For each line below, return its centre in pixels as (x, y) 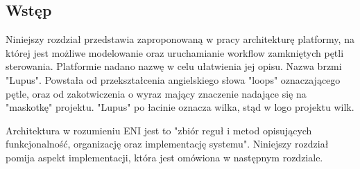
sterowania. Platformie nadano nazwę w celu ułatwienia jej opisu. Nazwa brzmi (174, 66)
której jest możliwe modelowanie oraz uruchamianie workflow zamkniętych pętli (175, 52)
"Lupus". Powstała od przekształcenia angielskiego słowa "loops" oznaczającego (173, 79)
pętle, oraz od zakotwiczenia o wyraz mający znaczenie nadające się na (156, 93)
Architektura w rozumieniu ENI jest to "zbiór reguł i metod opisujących (159, 130)
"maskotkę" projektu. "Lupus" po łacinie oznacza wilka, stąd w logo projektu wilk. (180, 107)
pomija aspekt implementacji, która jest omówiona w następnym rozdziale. (164, 157)
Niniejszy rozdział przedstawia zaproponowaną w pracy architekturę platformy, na (180, 39)
